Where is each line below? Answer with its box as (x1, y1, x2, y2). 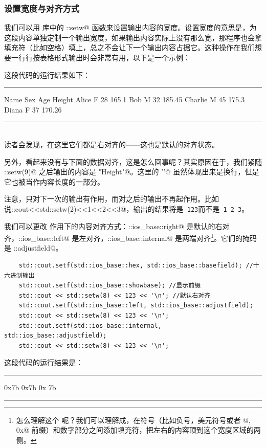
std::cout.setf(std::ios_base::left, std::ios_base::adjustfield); (18, 302, 253, 309)
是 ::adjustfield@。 (4, 242, 63, 253)
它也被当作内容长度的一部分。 (4, 176, 104, 187)
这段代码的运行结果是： (4, 357, 83, 368)
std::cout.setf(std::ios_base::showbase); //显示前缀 (18, 282, 201, 289)
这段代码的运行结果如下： (4, 69, 90, 80)
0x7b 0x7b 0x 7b (4, 382, 56, 392)
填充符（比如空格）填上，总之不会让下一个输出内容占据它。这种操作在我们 (4, 42, 255, 53)
